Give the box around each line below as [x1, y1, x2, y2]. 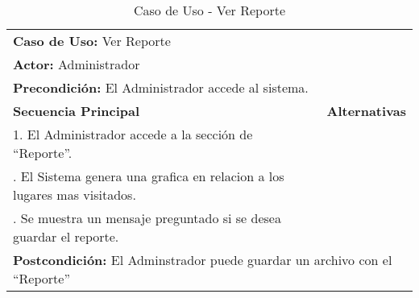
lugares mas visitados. [13, 185, 136, 204]
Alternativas [326, 101, 406, 120]
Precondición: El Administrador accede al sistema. [13, 78, 309, 97]
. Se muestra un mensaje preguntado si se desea [13, 209, 281, 227]
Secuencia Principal [13, 101, 140, 120]
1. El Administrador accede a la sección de [13, 125, 253, 143]
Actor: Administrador [13, 55, 140, 73]
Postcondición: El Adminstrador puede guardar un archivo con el [13, 250, 392, 269]
